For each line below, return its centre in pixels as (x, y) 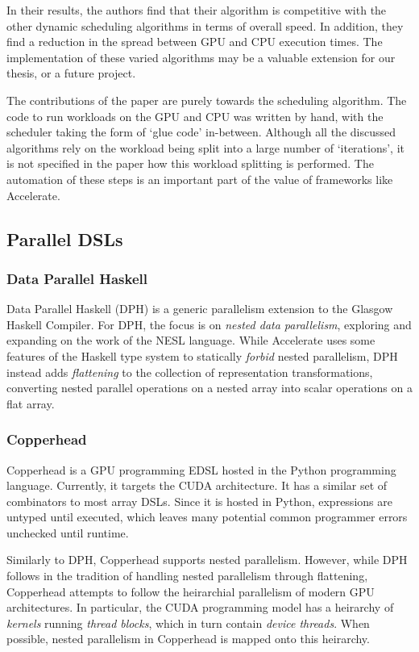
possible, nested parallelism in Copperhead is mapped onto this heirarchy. (188, 639)
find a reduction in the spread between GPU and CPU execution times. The (195, 42)
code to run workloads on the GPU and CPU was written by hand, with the (195, 116)
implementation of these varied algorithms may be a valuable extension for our (201, 57)
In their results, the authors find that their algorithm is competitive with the (197, 10)
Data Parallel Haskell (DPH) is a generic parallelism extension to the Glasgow (200, 309)
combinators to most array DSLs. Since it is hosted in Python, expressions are (199, 501)
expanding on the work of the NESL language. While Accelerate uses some (191, 340)
